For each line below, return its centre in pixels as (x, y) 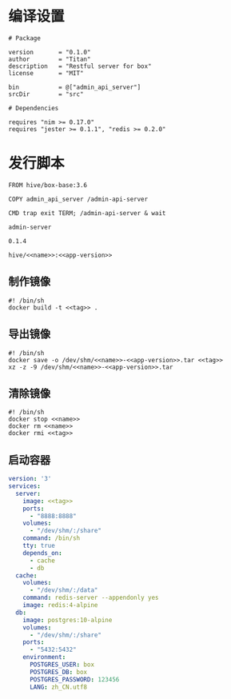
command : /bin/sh (52, 538)
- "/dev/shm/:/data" (64, 590)
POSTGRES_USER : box (62, 665)
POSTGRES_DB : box (58, 672)
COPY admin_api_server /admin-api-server (78, 199)
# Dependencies (34, 108)
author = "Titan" (50, 59)
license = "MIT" (46, 73)
